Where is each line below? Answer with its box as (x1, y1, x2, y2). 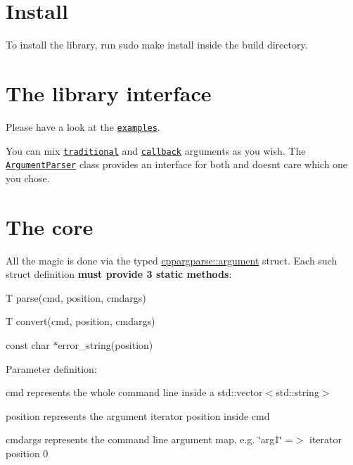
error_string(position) (58, 337, 153, 352)
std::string (276, 385, 319, 400)
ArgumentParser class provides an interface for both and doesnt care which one (6, 157, 348, 172)
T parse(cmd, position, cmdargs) (6, 290, 146, 305)
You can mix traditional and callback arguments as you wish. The (6, 143, 306, 158)
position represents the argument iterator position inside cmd (6, 408, 270, 423)
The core (6, 212, 94, 241)
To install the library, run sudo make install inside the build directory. (6, 37, 308, 52)
